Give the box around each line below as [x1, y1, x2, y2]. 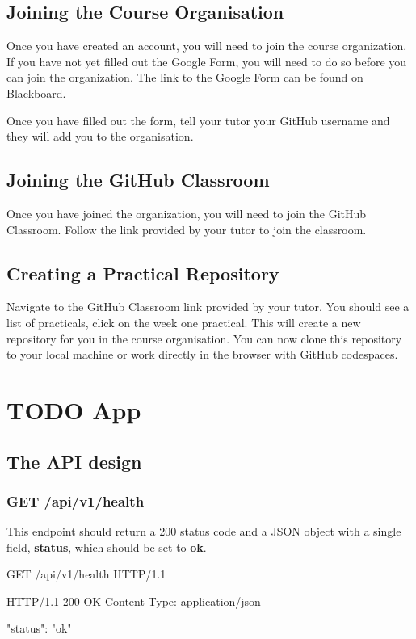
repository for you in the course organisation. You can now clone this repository [6, 330, 402, 347]
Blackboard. [6, 84, 66, 101]
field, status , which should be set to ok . [6, 538, 207, 555]
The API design [6, 448, 142, 473]
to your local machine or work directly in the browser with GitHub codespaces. [6, 346, 398, 363]
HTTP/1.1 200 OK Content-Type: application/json [6, 592, 261, 609]
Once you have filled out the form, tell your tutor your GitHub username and [6, 111, 390, 128]
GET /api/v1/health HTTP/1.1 [6, 565, 166, 582]
